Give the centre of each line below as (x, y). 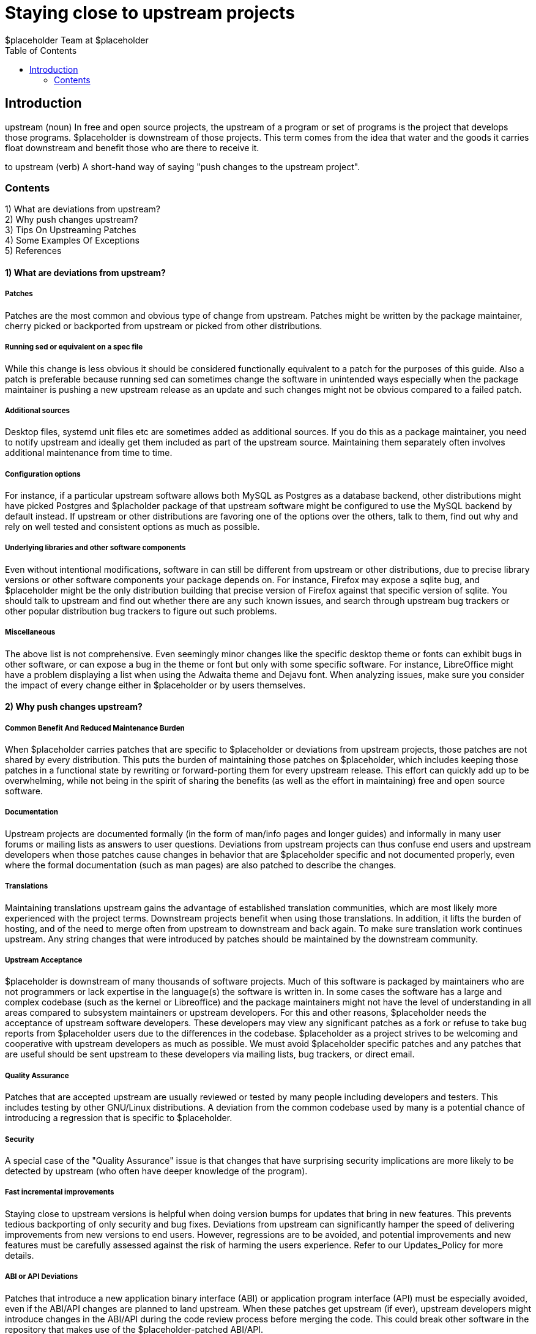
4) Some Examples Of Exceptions (72, 240)
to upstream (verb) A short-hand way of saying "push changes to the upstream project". (183, 166)
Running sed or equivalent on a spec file (74, 347)
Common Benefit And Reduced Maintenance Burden (95, 728)
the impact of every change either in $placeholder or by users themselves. (155, 685)
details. (20, 1255)
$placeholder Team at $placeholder (77, 40)
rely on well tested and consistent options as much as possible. (132, 527)
